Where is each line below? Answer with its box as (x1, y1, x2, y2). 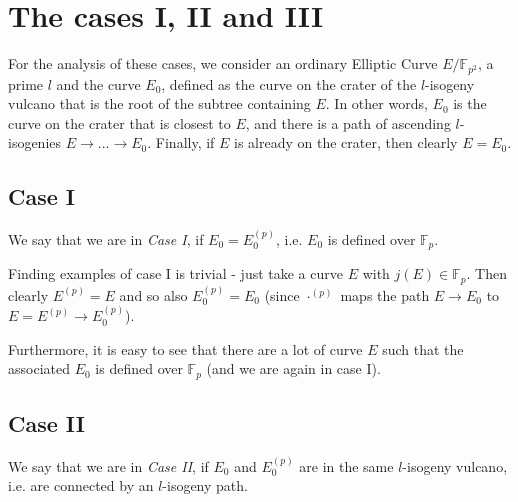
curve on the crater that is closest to (8, 112, 231, 133)
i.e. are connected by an (8, 475, 154, 496)
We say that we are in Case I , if (8, 228, 204, 249)
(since (264, 284, 300, 305)
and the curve (56, 73, 141, 94)
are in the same (299, 455, 394, 476)
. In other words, (325, 93, 428, 114)
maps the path (340, 284, 430, 305)
